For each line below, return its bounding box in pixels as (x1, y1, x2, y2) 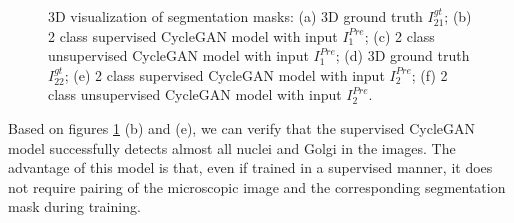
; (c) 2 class (364, 25, 435, 46)
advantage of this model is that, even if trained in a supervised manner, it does (8, 157, 493, 178)
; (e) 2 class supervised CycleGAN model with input (64, 64, 385, 85)
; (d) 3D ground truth (335, 45, 470, 66)
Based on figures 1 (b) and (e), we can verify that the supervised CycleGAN (8, 117, 475, 138)
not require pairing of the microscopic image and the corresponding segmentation (8, 176, 506, 197)
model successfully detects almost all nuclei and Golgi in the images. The (8, 137, 456, 158)
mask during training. (8, 196, 141, 217)
